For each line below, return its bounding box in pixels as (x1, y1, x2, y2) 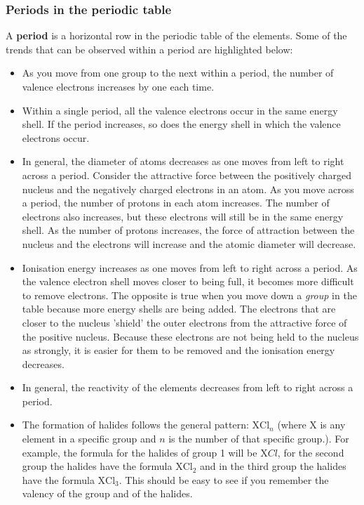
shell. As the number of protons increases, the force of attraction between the (22, 223, 355, 237)
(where (277, 417, 306, 432)
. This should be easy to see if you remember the (119, 472, 329, 487)
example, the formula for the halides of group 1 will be (22, 445, 257, 459)
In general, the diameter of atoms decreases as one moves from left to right (22, 154, 344, 169)
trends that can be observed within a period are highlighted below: (6, 41, 293, 56)
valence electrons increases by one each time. (22, 79, 215, 93)
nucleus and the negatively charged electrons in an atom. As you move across (22, 181, 354, 196)
